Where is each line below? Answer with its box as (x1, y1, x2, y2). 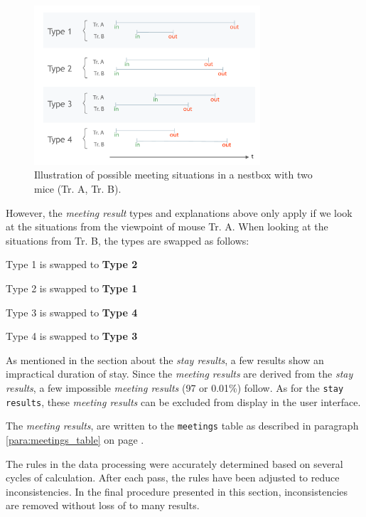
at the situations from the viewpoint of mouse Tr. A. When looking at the (6, 219, 328, 234)
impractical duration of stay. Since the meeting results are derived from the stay (6, 366, 353, 381)
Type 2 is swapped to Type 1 (6, 281, 138, 296)
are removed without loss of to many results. (6, 498, 200, 513)
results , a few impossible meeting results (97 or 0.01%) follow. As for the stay (6, 380, 344, 395)
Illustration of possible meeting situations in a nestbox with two (34, 167, 313, 182)
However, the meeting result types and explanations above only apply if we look (6, 205, 352, 220)
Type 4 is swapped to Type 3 (6, 329, 138, 343)
